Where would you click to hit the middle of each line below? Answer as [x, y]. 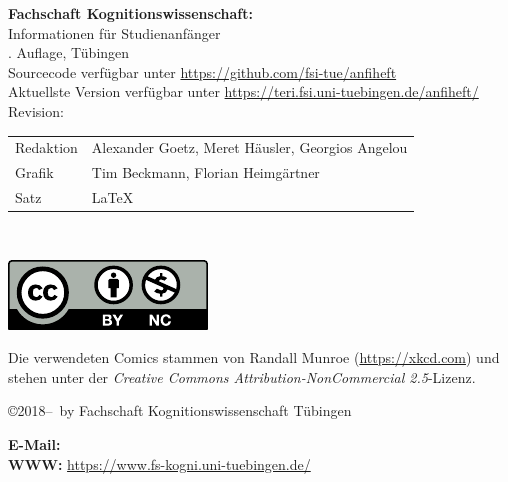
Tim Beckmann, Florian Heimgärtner [205, 172]
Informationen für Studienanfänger [114, 32]
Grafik [34, 172]
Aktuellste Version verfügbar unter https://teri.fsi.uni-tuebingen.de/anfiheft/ [243, 91]
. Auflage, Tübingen [69, 52]
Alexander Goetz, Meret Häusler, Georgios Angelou [249, 147]
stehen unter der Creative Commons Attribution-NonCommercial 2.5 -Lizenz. [242, 376]
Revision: [36, 110]
